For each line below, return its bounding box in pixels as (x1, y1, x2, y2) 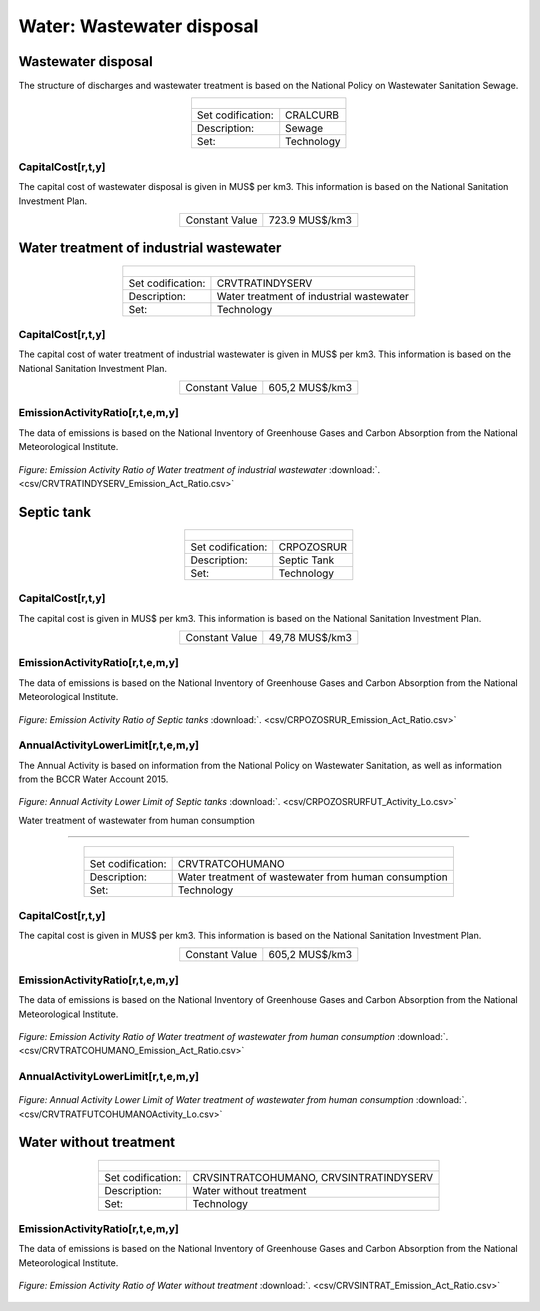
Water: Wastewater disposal (18, 15, 259, 37)
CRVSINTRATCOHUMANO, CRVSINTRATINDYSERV (192, 1170, 434, 1184)
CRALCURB (285, 108, 340, 122)
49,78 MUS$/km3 (268, 631, 352, 644)
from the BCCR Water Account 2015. (18, 773, 169, 785)
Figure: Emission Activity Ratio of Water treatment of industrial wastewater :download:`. (18, 463, 380, 475)
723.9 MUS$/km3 (268, 213, 352, 227)
